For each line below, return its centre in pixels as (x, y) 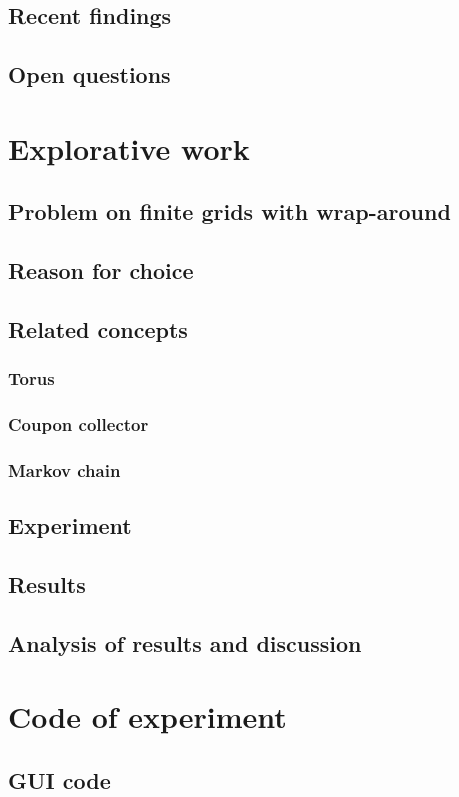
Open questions (89, 74)
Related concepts (98, 328)
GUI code (59, 779)
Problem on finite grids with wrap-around (229, 211)
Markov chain (64, 469)
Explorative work (129, 147)
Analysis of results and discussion (185, 642)
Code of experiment (147, 716)
